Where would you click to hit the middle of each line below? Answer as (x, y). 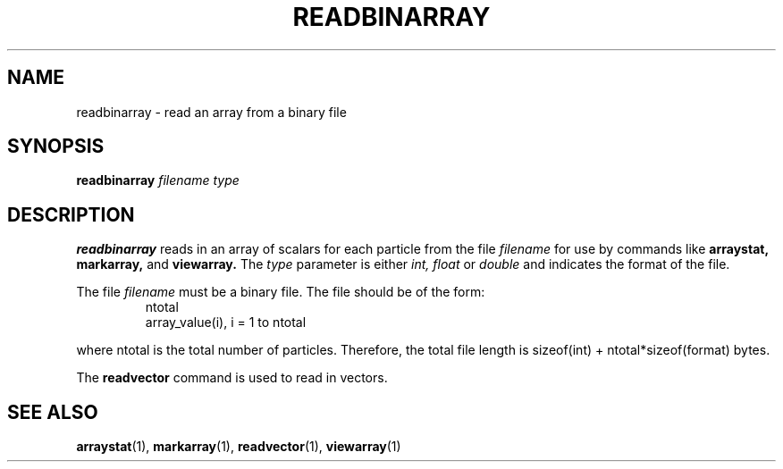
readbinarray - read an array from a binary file (211, 112)
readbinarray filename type (158, 180)
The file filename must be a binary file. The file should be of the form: (281, 292)
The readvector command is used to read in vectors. (232, 378)
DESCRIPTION (71, 214)
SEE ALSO (53, 412)
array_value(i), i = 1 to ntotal (226, 322)
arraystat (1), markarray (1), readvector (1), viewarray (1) (239, 447)
